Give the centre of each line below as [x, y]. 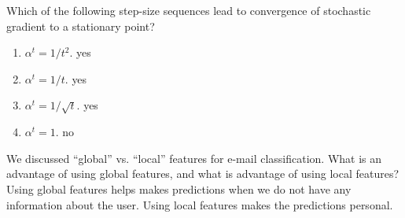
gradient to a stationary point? [81, 26]
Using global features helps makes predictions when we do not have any [179, 188]
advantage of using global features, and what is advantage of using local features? [203, 174]
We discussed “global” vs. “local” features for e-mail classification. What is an [194, 158]
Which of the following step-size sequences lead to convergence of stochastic [189, 10]
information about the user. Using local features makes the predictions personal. [200, 204]
